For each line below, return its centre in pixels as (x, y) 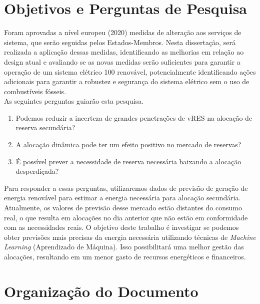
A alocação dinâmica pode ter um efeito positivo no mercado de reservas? (128, 144)
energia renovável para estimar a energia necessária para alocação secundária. (122, 198)
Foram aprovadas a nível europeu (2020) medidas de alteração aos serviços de (123, 32)
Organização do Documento (101, 291)
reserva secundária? (45, 127)
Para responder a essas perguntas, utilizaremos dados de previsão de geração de (126, 188)
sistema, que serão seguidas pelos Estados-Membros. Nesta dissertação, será (120, 42)
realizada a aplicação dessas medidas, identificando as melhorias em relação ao (124, 52)
